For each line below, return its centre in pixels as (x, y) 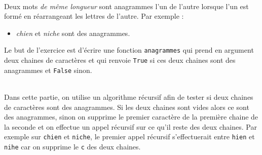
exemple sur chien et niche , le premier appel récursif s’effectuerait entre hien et (129, 137)
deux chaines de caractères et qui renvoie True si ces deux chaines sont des (120, 60)
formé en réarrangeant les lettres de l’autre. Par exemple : (94, 16)
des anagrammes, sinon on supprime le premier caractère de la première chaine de (131, 117)
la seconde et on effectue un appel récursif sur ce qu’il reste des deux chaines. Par (130, 126)
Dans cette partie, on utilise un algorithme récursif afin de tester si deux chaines (129, 96)
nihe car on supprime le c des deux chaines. (72, 146)
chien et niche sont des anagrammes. (73, 33)
